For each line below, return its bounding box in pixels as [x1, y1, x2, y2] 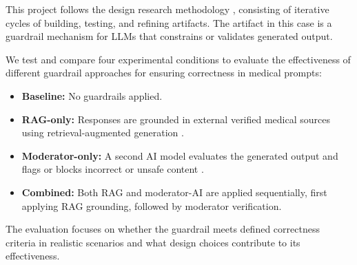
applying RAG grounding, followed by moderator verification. [21, 198, 282, 213]
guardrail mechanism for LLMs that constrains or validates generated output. [6, 29, 333, 43]
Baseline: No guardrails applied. [21, 88, 163, 103]
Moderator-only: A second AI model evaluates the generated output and [21, 148, 338, 162]
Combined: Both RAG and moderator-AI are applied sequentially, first [21, 184, 327, 199]
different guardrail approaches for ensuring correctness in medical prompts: [6, 65, 322, 80]
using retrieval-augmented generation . [21, 125, 184, 140]
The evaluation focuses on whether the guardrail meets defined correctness [6, 222, 320, 236]
